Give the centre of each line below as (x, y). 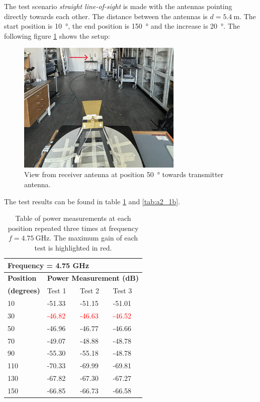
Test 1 (57, 291)
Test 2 (90, 291)
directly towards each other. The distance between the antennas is (106, 16)
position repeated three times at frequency (73, 228)
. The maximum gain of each (94, 238)
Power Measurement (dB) (93, 278)
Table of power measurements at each (73, 218)
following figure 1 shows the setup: (57, 35)
